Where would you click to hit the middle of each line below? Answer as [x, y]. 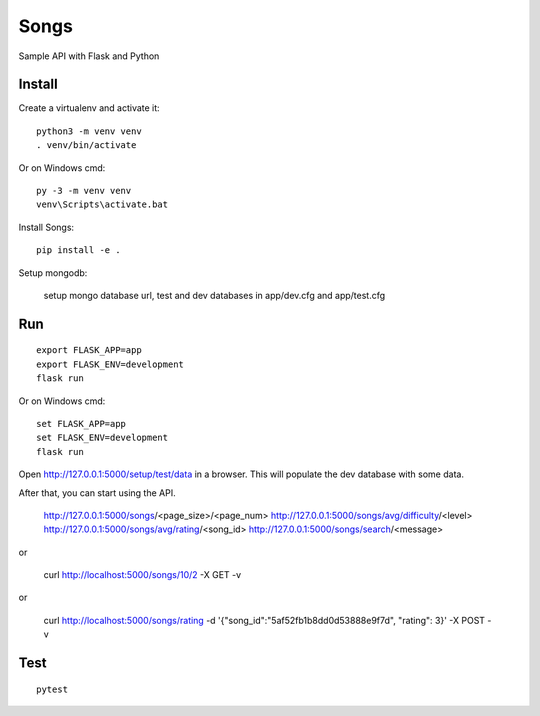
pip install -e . [78, 250]
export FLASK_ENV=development [110, 364]
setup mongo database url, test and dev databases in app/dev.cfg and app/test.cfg [214, 295]
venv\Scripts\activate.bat [102, 204]
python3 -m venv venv [89, 131]
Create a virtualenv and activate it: [89, 108]
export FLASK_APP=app [89, 350]
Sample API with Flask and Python [89, 56]
